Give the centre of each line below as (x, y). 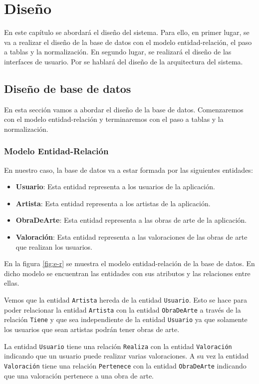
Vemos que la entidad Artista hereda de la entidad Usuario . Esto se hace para (126, 300)
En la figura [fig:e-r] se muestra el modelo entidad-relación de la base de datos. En (129, 263)
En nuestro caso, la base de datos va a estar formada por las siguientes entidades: (129, 170)
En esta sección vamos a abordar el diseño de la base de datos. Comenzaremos (124, 109)
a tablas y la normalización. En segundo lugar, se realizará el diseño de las (118, 52)
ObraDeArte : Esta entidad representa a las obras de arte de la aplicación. (131, 220)
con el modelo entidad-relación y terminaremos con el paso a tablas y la (114, 119)
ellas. (12, 283)
